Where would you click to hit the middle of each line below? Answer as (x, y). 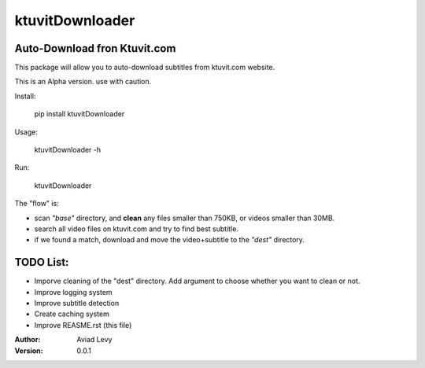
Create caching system (72, 314)
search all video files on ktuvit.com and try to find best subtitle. (137, 229)
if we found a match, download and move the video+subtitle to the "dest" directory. (169, 240)
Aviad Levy (94, 340)
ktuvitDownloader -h (68, 150)
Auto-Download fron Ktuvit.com (95, 48)
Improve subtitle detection (77, 304)
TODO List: (42, 262)
